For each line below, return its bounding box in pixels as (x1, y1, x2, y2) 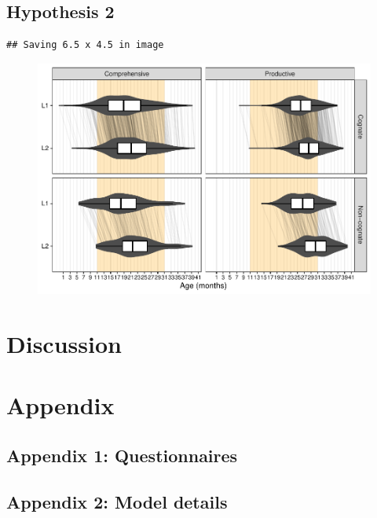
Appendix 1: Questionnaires (6, 443, 238, 468)
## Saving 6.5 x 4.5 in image (6, 39, 164, 51)
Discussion (6, 328, 122, 360)
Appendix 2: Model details (6, 489, 228, 513)
